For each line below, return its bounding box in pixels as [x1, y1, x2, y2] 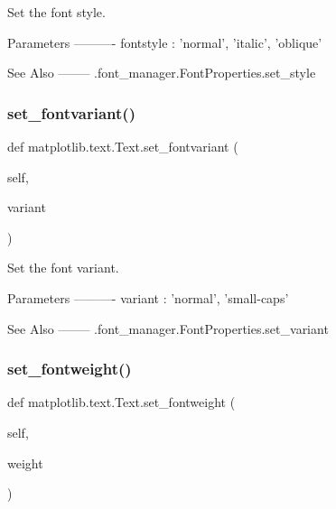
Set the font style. [7, 3, 106, 21]
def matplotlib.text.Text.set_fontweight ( [7, 393, 236, 412]
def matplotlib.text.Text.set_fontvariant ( [7, 137, 238, 155]
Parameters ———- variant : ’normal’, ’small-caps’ [7, 288, 289, 307]
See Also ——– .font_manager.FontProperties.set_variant [7, 319, 329, 338]
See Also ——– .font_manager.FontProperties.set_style [7, 63, 316, 82]
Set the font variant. [7, 258, 119, 277]
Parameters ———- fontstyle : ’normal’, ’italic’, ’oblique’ [7, 32, 322, 51]
